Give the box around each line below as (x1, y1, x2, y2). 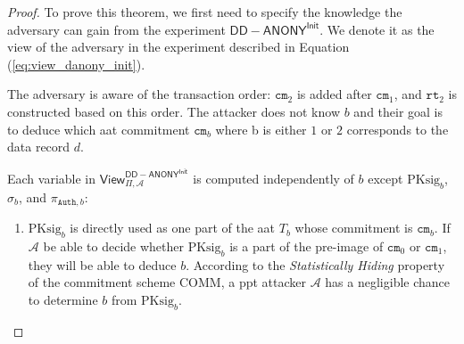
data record (7, 137, 70, 156)
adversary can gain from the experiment (7, 20, 226, 38)
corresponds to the (346, 119, 449, 138)
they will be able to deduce (28, 255, 177, 274)
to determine (28, 290, 98, 308)
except (368, 168, 403, 187)
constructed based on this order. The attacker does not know (7, 102, 341, 120)
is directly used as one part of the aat (70, 218, 276, 237)
